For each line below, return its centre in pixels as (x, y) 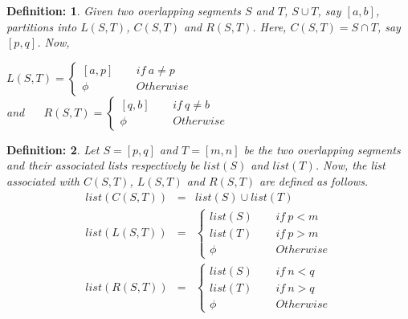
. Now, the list (350, 165)
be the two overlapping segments (322, 149)
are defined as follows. (314, 180)
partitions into (42, 26)
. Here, (269, 26)
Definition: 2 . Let (53, 149)
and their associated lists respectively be (103, 165)
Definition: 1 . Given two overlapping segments (124, 10)
